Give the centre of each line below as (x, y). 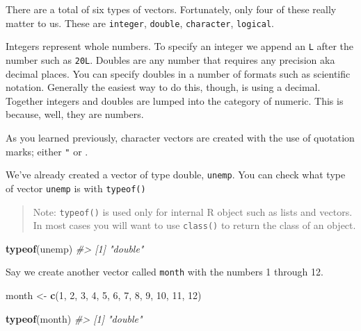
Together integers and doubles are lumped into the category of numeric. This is (175, 100)
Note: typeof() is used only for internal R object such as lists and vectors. (193, 211)
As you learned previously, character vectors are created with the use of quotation (180, 137)
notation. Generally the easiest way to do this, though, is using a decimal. (163, 87)
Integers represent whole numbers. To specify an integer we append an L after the (180, 46)
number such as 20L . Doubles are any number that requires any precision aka (170, 59)
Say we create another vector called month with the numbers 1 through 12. (165, 272)
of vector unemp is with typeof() (76, 188)
